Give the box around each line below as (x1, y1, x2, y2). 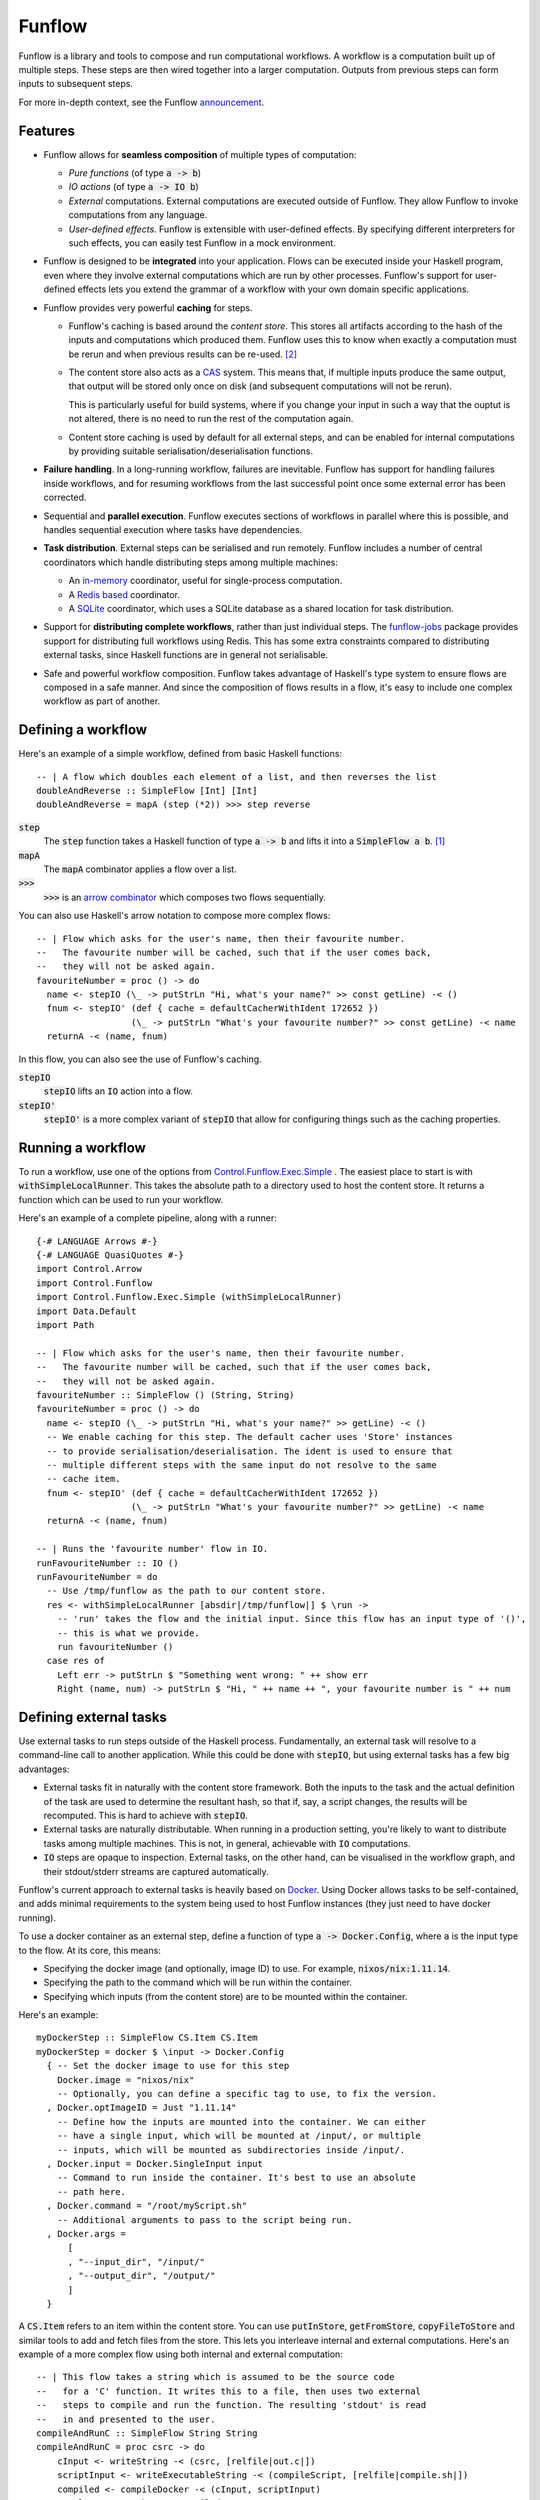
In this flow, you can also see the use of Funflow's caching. (18, 1053, 262, 1065)
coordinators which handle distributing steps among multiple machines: (43, 556, 339, 568)
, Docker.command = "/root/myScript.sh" (46, 2200, 248, 2212)
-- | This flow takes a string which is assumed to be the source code (36, 2371, 395, 2383)
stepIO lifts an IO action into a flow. (43, 1085, 194, 1097)
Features (18, 122, 75, 139)
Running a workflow (18, 1140, 147, 1156)
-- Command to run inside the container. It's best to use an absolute (56, 2172, 416, 2184)
